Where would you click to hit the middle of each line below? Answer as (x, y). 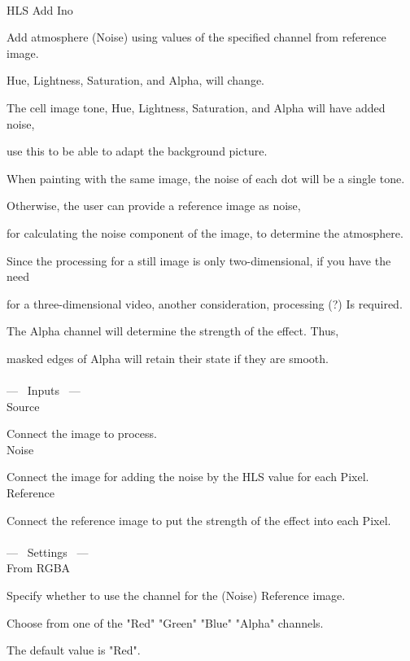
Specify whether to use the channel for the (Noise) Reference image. (176, 595)
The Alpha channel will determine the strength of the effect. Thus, (173, 331)
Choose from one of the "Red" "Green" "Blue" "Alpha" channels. (165, 622)
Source (23, 406)
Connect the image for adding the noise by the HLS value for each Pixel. (188, 477)
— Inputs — (44, 390)
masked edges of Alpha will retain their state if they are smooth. (168, 358)
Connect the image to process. (82, 433)
